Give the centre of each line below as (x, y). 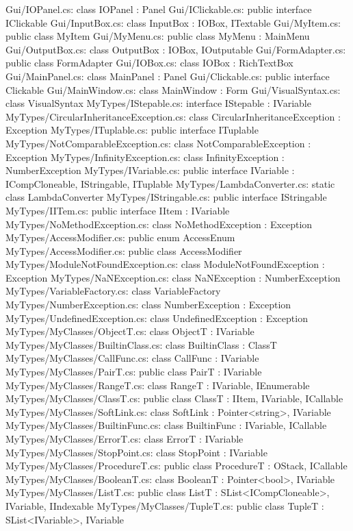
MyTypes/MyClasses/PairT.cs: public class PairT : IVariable (134, 372)
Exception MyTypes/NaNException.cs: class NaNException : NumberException (173, 277)
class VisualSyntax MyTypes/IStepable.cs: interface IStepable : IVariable (158, 103)
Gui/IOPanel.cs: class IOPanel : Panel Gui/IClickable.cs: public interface (159, 9)
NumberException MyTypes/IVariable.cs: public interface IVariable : (150, 170)
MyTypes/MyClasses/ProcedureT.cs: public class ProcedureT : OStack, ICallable (176, 466)
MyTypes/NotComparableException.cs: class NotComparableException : (158, 143)
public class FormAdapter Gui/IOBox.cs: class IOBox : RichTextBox (149, 63)
